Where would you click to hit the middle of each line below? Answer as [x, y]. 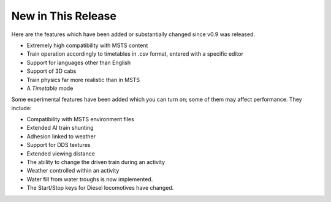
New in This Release [64, 16]
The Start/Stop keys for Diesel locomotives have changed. [100, 188]
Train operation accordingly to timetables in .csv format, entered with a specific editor [135, 54]
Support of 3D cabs [51, 71]
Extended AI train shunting [60, 128]
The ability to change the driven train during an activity [96, 162]
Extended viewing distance [61, 154]
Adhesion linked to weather [61, 136]
